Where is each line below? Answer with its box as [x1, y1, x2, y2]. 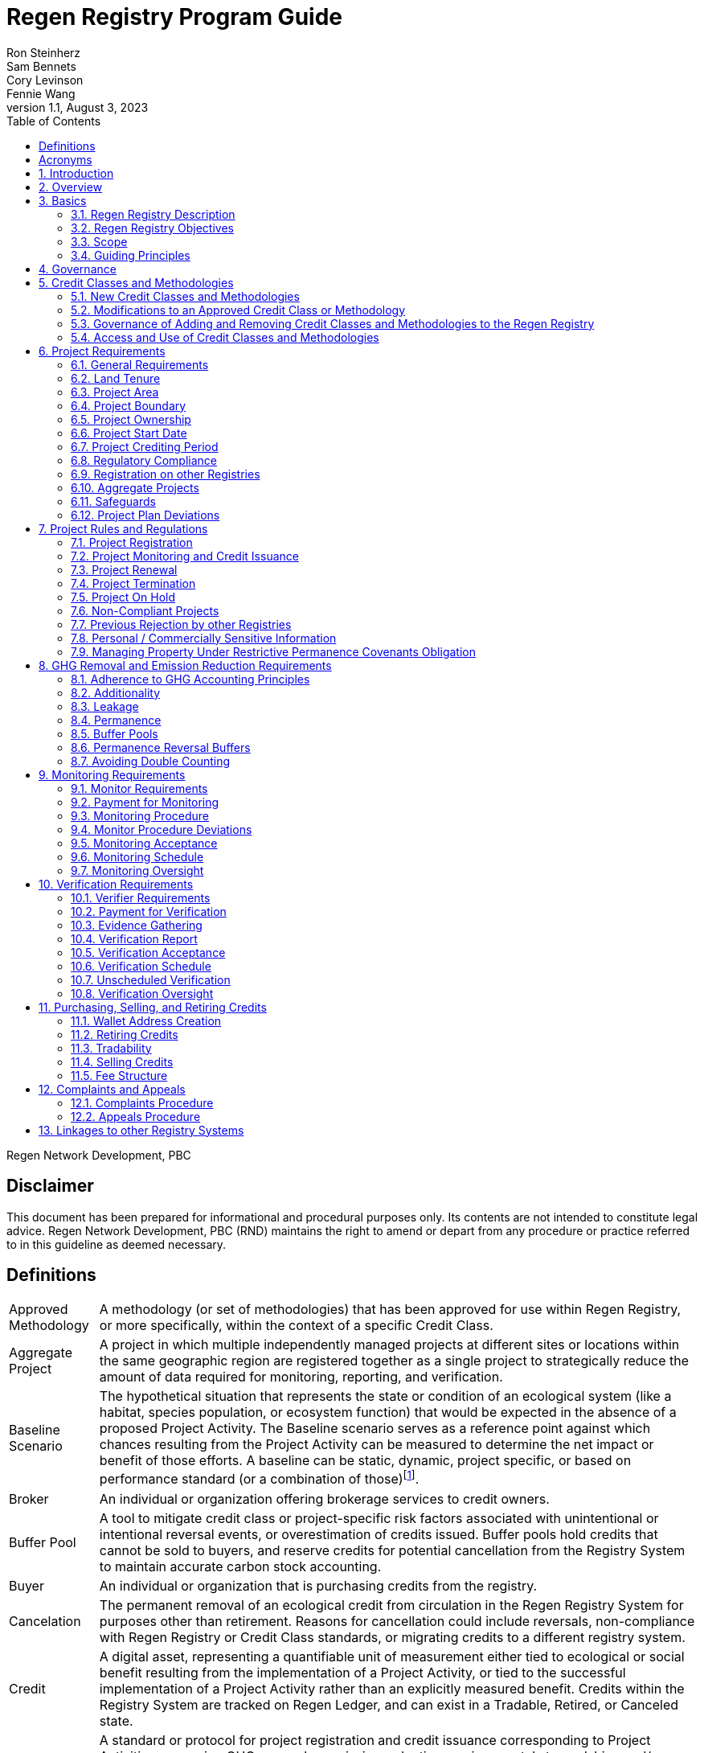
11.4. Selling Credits [71, 1054, 174, 1069]
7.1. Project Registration [71, 535, 193, 549]
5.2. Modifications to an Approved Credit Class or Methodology [71, 302, 406, 317]
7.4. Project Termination [71, 576, 196, 590]
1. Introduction [39, 166, 114, 180]
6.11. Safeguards [71, 494, 156, 508]
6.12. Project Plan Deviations [71, 507, 220, 522]
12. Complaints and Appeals [39, 1082, 186, 1096]
